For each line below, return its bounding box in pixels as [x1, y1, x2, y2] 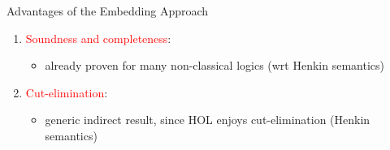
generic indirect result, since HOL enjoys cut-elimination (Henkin [45, 111, 370, 128]
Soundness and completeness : [25, 29, 171, 46]
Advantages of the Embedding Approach [6, 2, 209, 19]
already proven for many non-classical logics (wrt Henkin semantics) [45, 57, 385, 74]
